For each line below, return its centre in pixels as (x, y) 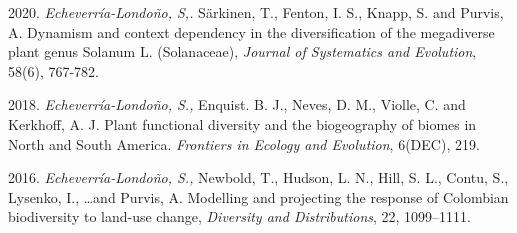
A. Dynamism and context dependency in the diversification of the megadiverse (251, 31)
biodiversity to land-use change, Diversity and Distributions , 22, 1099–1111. (239, 216)
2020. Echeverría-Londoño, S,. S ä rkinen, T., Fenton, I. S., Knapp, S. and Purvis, (256, 12)
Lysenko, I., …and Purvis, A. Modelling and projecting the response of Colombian (258, 196)
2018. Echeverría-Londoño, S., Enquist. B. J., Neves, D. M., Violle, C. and (237, 104)
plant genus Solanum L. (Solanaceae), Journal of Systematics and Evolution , (242, 51)
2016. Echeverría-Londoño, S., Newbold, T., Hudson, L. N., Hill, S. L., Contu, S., (258, 177)
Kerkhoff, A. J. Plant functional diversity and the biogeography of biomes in (242, 123)
